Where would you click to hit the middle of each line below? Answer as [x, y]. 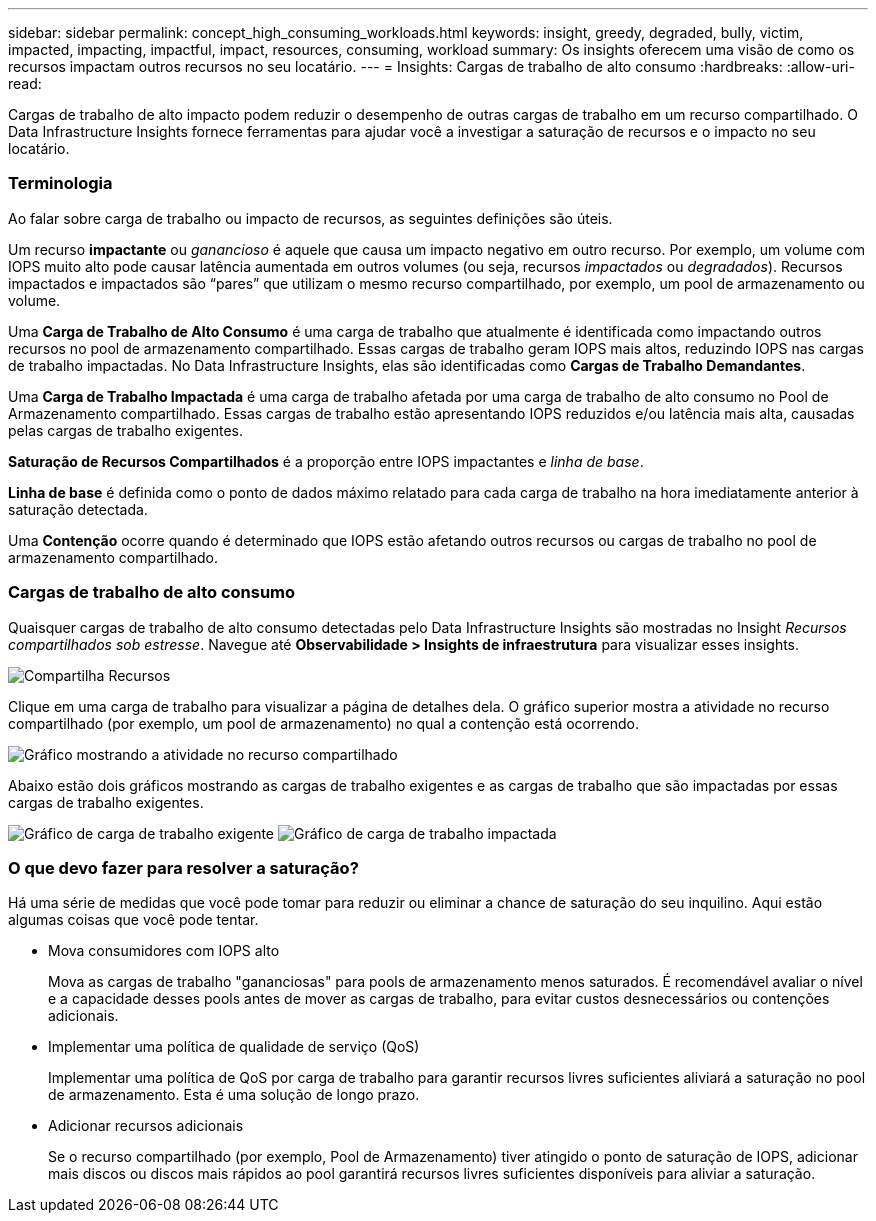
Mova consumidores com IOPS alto [164, 951]
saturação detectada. [78, 509]
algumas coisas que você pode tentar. [133, 920]
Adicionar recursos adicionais [146, 1126]
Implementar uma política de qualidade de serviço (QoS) [234, 1047]
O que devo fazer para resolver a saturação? [183, 867]
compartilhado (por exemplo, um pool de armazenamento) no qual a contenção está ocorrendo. [323, 723]
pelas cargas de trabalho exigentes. [126, 430]
